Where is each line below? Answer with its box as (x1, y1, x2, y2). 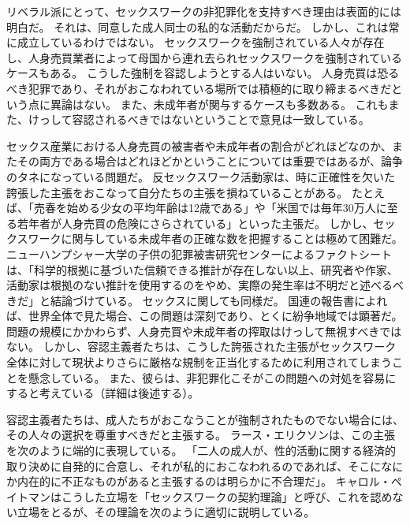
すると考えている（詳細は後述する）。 (6, 385, 199, 401)
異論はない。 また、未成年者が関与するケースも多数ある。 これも (50, 95, 389, 112)
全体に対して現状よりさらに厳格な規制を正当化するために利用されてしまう (6, 354, 392, 370)
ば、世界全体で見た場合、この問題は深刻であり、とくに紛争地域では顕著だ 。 (6, 307, 403, 324)
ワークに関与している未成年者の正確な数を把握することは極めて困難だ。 (28, 230, 403, 247)
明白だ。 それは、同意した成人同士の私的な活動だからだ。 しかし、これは (6, 18, 389, 35)
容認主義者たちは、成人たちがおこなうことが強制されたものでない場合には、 (6, 411, 404, 427)
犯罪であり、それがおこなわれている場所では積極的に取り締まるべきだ (28, 80, 392, 96)
